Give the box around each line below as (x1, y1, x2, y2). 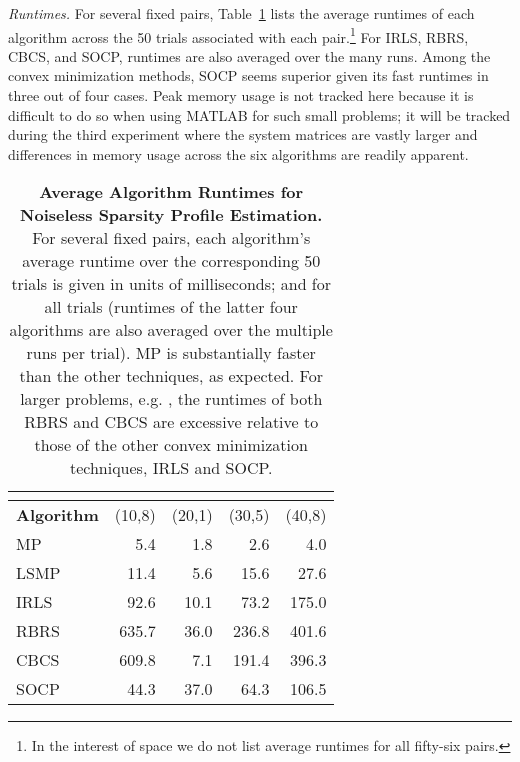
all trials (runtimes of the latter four (44, 295, 298, 319)
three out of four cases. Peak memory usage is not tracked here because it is (8, 85, 474, 106)
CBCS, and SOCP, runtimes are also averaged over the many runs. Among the (8, 45, 491, 66)
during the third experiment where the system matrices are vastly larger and (8, 124, 478, 145)
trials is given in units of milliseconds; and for (11, 272, 332, 296)
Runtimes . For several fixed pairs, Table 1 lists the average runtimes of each (8, 3, 475, 23)
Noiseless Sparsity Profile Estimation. (20, 203, 323, 227)
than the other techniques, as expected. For (19, 364, 324, 388)
